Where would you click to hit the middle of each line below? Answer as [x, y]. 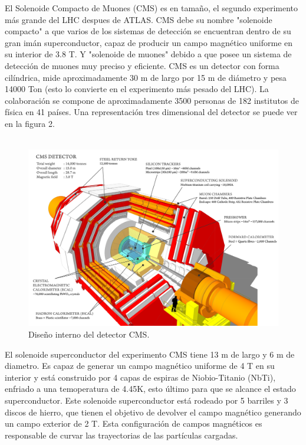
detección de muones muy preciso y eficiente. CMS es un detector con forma [142, 65]
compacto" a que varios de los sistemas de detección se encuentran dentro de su [148, 31]
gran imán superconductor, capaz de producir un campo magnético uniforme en [149, 42]
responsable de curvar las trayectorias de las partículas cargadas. [121, 435]
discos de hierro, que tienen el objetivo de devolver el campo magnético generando [153, 412]
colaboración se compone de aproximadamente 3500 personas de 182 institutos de [152, 100]
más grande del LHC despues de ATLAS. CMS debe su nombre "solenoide [139, 19]
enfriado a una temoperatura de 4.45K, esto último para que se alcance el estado [150, 389]
